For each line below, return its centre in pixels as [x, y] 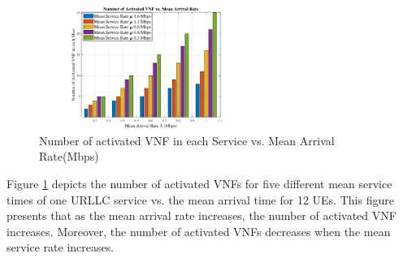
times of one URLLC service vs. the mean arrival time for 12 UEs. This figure [200, 199]
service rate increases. [61, 247]
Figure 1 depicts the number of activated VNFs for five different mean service [199, 183]
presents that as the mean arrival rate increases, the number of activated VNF [201, 215]
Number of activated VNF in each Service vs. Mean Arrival [187, 140]
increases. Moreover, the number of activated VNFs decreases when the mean [199, 231]
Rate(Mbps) [69, 156]
